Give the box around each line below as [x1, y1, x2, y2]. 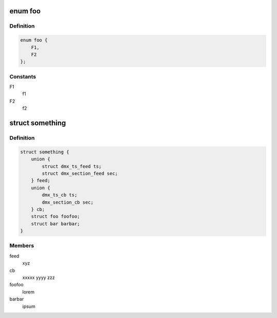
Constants [9, 73, 36, 80]
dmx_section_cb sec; [42, 199, 94, 205]
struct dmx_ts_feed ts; [42, 163, 102, 169]
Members [9, 242, 34, 249]
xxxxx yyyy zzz [22, 274, 55, 281]
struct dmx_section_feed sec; [42, 170, 118, 176]
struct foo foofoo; [31, 213, 81, 220]
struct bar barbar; [31, 221, 81, 227]
